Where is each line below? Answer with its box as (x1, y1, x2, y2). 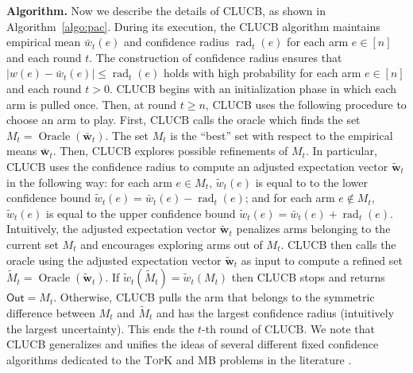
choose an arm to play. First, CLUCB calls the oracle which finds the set (6, 111, 361, 128)
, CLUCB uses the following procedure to (205, 95, 407, 112)
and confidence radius (124, 33, 230, 50)
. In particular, (305, 142, 377, 159)
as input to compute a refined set (241, 251, 403, 268)
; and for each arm (245, 189, 335, 206)
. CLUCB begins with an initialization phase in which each (109, 80, 397, 96)
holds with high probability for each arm (163, 64, 361, 81)
